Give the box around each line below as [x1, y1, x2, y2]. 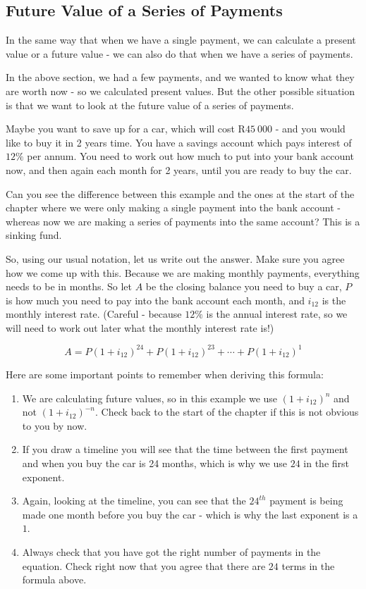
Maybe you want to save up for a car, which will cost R [6, 121, 245, 136]
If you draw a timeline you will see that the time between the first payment [22, 442, 348, 457]
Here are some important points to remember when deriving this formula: [6, 366, 324, 381]
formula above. [22, 572, 87, 587]
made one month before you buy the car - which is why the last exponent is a [22, 507, 358, 521]
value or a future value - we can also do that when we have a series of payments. [6, 46, 353, 61]
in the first [303, 455, 350, 470]
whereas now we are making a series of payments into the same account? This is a [6, 213, 360, 228]
